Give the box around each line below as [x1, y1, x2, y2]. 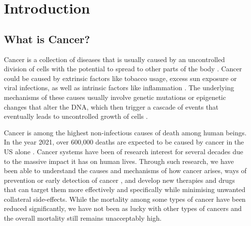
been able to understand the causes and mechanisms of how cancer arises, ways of [4, 165, 247, 176]
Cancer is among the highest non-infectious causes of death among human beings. [4, 127, 247, 137]
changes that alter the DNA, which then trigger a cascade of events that [4, 101, 219, 112]
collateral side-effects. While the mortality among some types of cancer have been [4, 194, 246, 204]
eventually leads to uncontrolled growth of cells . [4, 111, 148, 121]
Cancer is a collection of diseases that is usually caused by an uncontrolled [4, 54, 225, 64]
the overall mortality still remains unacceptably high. [4, 213, 162, 223]
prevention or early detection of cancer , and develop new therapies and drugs [4, 175, 235, 185]
